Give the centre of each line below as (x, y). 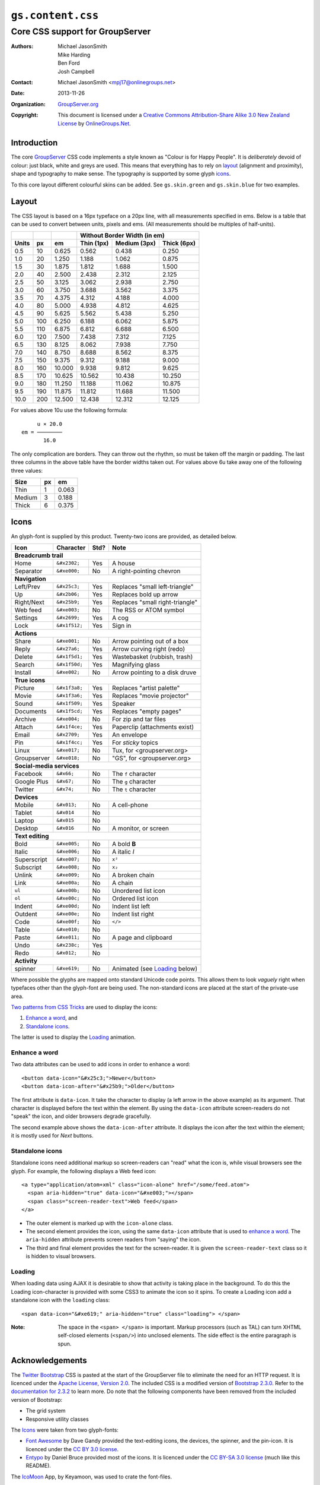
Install (23, 672)
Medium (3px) (136, 244)
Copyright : (25, 115)
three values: (27, 470)
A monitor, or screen (140, 828)
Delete (24, 656)
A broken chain (133, 875)
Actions (26, 633)
